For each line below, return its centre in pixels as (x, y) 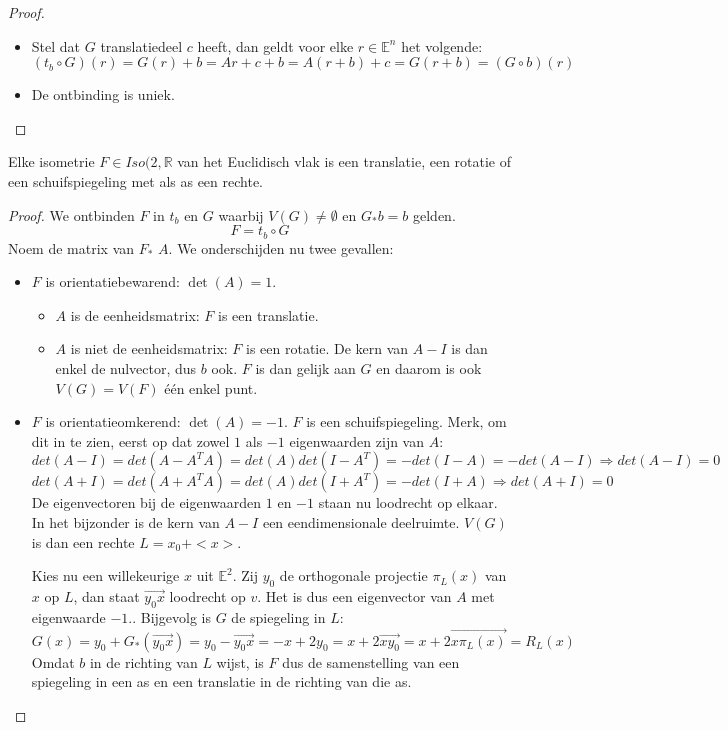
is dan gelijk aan (305, 367)
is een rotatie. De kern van (327, 348)
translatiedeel (141, 45)
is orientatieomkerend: (113, 421)
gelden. (434, 214)
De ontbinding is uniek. (103, 94)
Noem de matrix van (71, 247)
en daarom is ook (429, 367)
